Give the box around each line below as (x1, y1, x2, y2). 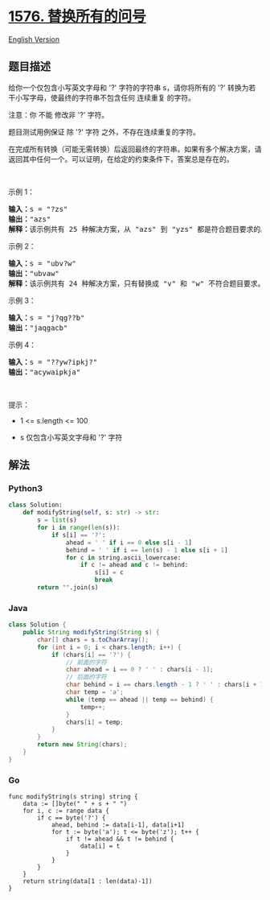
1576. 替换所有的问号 (8, 7, 146, 26)
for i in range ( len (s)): (37, 524, 121, 532)
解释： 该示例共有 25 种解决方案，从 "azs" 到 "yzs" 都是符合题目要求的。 (8, 225, 268, 233)
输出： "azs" (8, 214, 51, 224)
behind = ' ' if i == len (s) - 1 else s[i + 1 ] (65, 546, 228, 554)
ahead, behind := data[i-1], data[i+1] (51, 821, 185, 829)
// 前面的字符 (65, 658, 107, 667)
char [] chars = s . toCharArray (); (37, 635, 149, 644)
